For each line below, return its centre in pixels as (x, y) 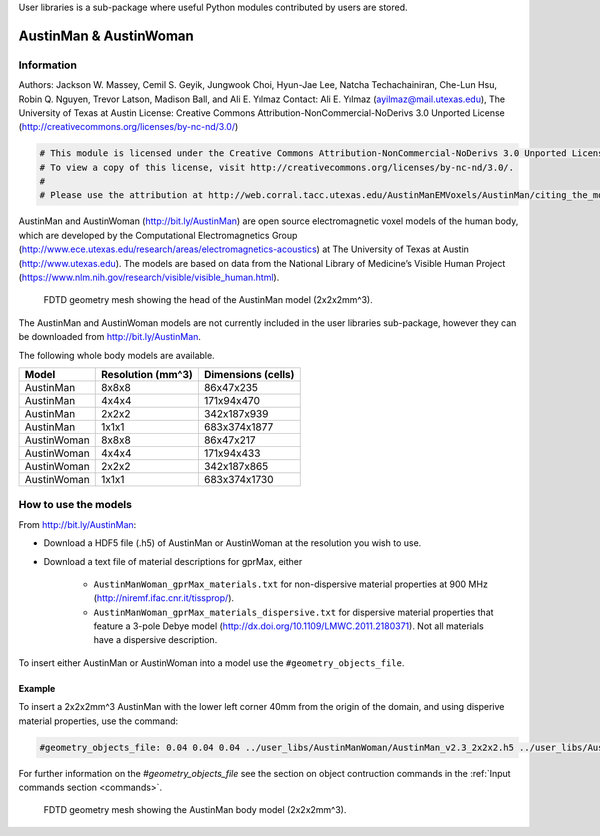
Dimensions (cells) (249, 374)
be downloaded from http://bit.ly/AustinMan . (110, 337)
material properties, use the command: (98, 721)
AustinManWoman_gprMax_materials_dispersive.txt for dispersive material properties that (293, 612)
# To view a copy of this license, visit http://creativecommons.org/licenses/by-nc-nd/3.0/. (277, 167)
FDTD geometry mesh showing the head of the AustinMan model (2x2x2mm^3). (208, 300)
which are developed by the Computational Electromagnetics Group (158, 235)
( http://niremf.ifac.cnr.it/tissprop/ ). (164, 598)
